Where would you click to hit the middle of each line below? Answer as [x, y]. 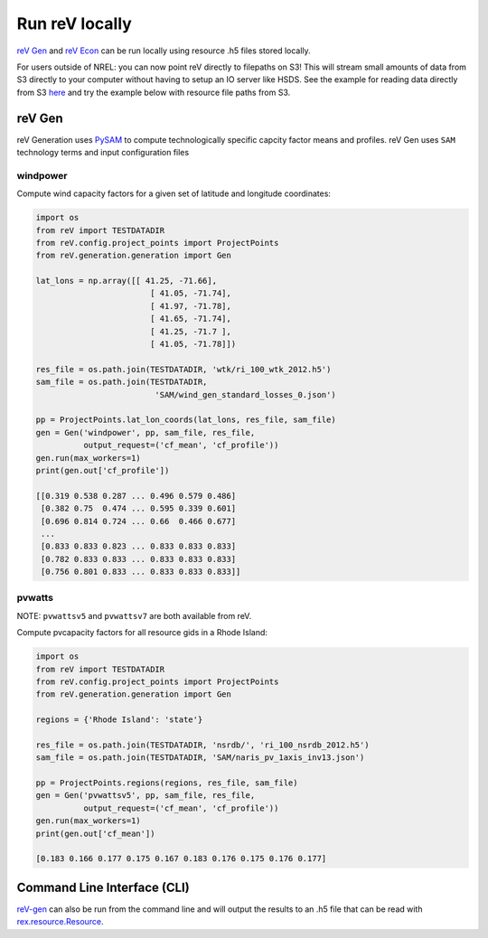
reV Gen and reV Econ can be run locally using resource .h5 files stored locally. [164, 51]
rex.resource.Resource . [60, 922]
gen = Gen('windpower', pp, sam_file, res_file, [145, 432]
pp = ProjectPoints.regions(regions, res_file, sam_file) [167, 783]
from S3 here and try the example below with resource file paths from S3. [154, 92]
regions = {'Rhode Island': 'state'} [119, 720]
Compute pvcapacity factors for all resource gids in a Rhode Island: [142, 633]
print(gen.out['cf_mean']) [95, 833]
